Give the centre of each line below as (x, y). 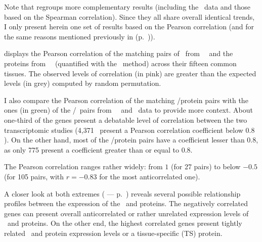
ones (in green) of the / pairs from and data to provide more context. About (128, 110)
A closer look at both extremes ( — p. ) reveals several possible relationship (122, 193)
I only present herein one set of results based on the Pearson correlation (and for (129, 27)
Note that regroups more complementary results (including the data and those (127, 7)
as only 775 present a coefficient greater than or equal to (92, 149)
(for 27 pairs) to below (206, 166)
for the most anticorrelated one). (150, 176)
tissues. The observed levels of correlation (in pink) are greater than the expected (130, 73)
